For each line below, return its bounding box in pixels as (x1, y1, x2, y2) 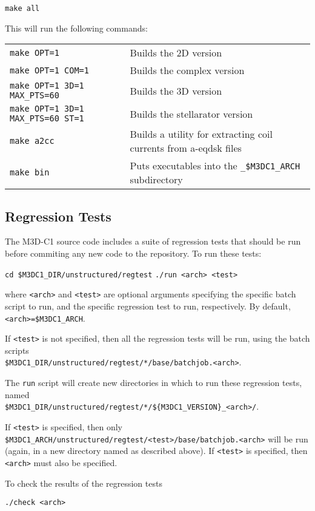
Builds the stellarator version (130, 106, 253, 121)
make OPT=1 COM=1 (10, 65, 89, 75)
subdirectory (130, 172, 183, 187)
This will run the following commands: (5, 21, 148, 34)
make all (5, 4, 40, 13)
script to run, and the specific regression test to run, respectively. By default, (5, 299, 291, 312)
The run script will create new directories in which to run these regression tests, (5, 376, 302, 389)
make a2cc (10, 136, 55, 146)
